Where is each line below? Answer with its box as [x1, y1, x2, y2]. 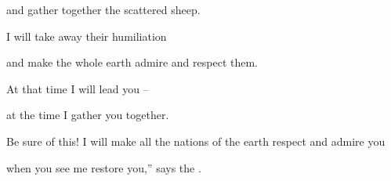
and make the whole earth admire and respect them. [6, 54, 259, 71]
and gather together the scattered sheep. [6, 2, 201, 17]
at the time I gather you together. [6, 107, 169, 123]
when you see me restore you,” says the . [6, 159, 201, 176]
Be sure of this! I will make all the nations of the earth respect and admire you [6, 132, 386, 149]
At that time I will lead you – [6, 80, 149, 96]
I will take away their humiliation [6, 27, 167, 44]
